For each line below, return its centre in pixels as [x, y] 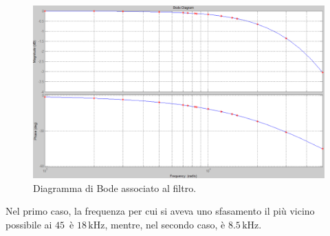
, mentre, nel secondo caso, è [165, 224]
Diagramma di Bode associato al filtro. [115, 187]
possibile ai [29, 224]
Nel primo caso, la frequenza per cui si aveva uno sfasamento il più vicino [160, 211]
